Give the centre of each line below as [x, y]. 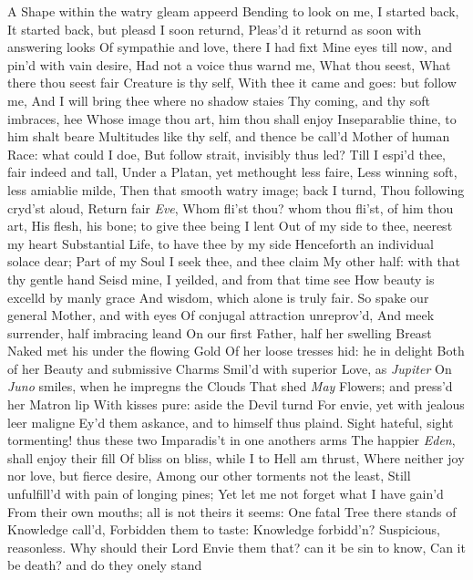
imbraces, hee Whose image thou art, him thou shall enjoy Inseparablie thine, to [232, 118]
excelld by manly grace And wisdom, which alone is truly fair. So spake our [218, 297]
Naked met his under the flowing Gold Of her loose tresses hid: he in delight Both [236, 351]
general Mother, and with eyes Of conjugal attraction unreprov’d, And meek [221, 315]
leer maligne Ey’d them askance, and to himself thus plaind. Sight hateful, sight [231, 422]
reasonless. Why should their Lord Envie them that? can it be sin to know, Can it [236, 547]
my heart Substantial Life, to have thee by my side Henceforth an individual [221, 243]
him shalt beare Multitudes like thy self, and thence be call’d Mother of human [229, 136]
